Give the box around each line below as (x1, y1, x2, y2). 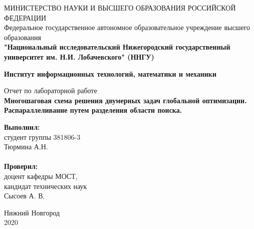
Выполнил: (4, 121, 40, 132)
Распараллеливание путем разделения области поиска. (4, 105, 182, 115)
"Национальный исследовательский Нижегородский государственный (4, 42, 230, 52)
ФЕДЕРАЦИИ (4, 12, 47, 23)
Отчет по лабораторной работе (4, 85, 97, 96)
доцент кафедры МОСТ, (4, 170, 78, 181)
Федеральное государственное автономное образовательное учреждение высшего (4, 22, 250, 33)
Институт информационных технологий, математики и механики (4, 68, 216, 79)
